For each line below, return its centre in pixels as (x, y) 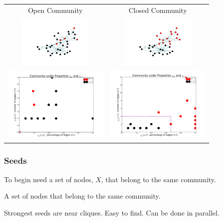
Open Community (55, 10)
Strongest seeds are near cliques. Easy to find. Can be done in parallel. (112, 212)
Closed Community (158, 10)
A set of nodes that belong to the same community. (82, 196)
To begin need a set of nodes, (49, 179)
